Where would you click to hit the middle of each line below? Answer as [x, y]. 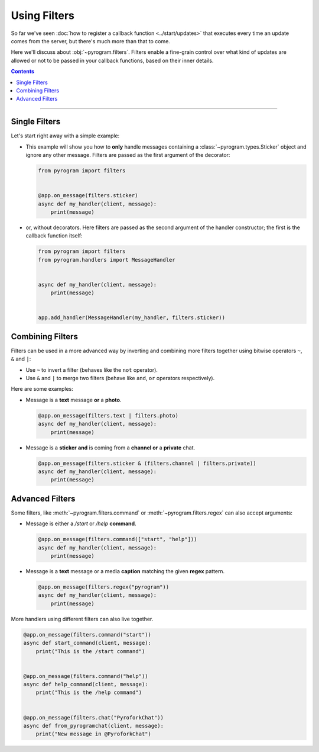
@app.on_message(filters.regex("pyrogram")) [104, 587]
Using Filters [43, 15]
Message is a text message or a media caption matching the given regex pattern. [125, 571]
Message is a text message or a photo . [74, 400]
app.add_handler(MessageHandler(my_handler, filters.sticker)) [132, 318]
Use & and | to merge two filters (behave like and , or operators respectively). [120, 378]
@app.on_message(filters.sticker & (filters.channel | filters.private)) [147, 463]
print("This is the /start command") [90, 651]
